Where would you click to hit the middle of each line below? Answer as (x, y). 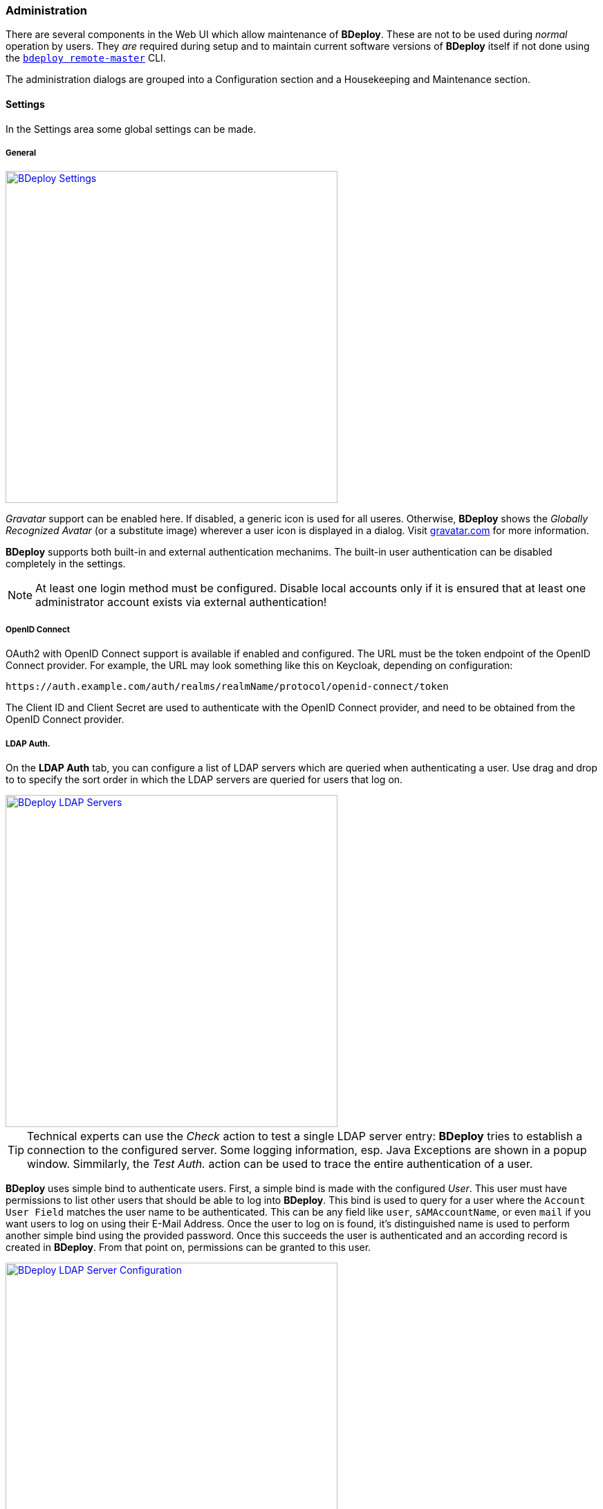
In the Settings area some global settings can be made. (131, 129)
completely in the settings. (66, 564)
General (21, 153)
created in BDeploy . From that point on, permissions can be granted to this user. (188, 1247)
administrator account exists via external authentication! (181, 602)
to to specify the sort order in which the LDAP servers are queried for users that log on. (204, 779)
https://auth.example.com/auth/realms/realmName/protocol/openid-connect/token (227, 687)
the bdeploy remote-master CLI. (86, 58)
